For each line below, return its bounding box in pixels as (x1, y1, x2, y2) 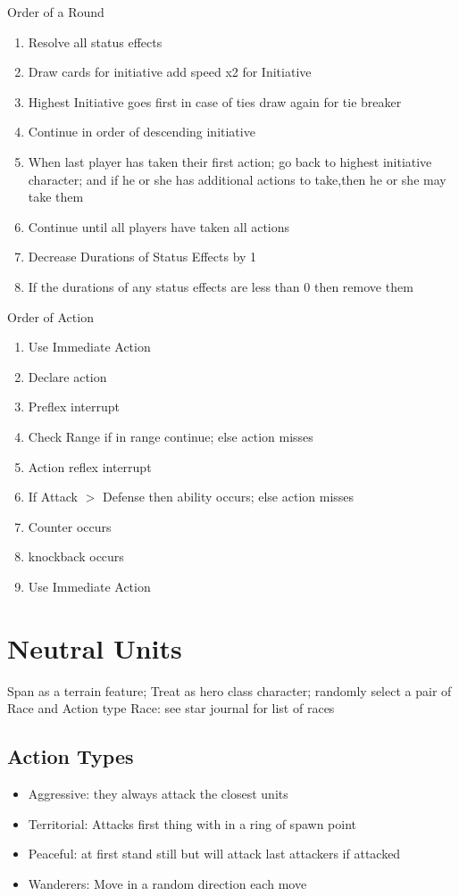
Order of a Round (7, 3, 104, 21)
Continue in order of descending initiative (28, 122, 255, 141)
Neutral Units (7, 629, 182, 666)
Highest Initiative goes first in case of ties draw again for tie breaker (28, 92, 402, 111)
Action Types (7, 743, 134, 770)
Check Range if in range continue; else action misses (28, 427, 313, 445)
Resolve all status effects (28, 32, 163, 51)
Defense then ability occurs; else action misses (103, 487, 355, 506)
